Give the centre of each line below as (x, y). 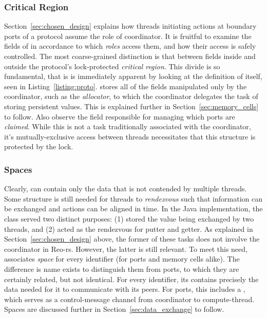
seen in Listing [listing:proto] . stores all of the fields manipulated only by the (126, 86)
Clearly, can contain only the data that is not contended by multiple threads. (126, 188)
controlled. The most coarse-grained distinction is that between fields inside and (130, 56)
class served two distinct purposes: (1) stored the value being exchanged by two (129, 218)
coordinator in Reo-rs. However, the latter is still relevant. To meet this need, (126, 249)
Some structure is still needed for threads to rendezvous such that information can (133, 198)
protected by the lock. (39, 146)
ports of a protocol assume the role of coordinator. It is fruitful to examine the (128, 36)
